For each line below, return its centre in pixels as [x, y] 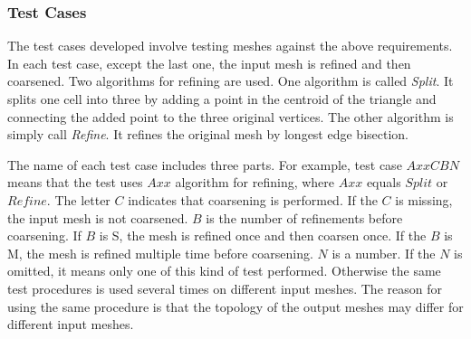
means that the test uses [75, 182]
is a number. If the [384, 253]
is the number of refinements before [304, 217]
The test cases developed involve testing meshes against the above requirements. [230, 46]
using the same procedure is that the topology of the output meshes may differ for [235, 306]
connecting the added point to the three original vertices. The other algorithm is [231, 116]
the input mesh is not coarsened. [98, 217]
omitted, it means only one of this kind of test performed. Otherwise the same [224, 271]
